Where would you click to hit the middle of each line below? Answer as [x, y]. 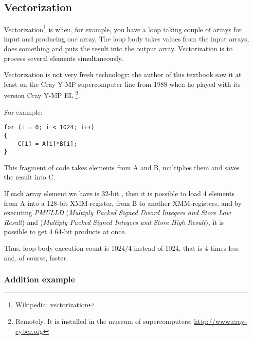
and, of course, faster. [36, 257]
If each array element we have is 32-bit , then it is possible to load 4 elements [119, 193]
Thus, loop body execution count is [57, 248]
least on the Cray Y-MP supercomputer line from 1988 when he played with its [122, 84]
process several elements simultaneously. [64, 58]
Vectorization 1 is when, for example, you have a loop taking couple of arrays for [123, 29]
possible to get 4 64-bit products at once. [65, 231]
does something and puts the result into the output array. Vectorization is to [118, 49]
